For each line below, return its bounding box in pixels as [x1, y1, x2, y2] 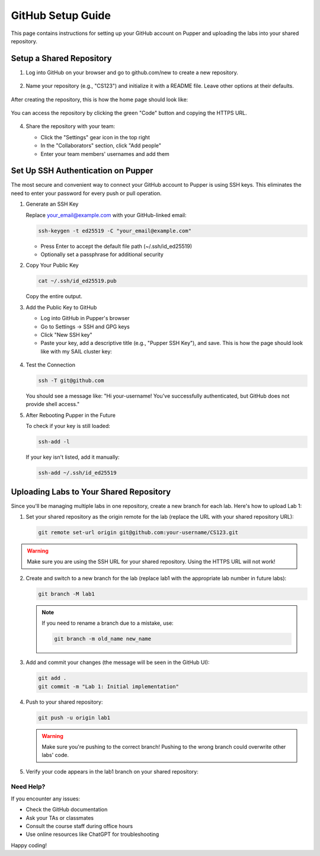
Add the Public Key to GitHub [25, 304, 97, 311]
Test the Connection [25, 362, 75, 369]
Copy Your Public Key [25, 261, 79, 269]
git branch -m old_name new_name [54, 635, 151, 643]
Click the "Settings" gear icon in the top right [40, 133, 151, 140]
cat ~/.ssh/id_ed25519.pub [38, 277, 117, 285]
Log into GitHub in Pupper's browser [40, 315, 130, 322]
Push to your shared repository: [25, 698, 103, 705]
